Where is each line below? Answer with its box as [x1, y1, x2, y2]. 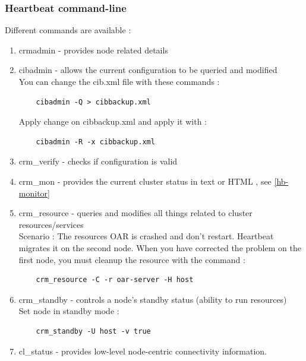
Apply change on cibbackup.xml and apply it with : [18, 115, 207, 128]
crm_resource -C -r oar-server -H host [36, 275, 194, 284]
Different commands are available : [5, 24, 131, 36]
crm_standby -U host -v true [36, 327, 151, 335]
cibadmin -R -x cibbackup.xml [36, 137, 155, 146]
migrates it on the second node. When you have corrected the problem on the [18, 241, 301, 254]
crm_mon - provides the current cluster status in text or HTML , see [18, 175, 272, 187]
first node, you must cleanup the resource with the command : [18, 253, 245, 265]
